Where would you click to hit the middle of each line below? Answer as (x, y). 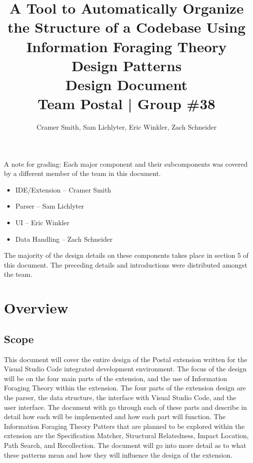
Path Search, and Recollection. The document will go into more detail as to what (125, 445)
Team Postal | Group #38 (126, 104)
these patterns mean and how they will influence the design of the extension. (118, 454)
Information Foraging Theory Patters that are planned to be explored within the (124, 426)
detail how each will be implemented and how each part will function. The (115, 416)
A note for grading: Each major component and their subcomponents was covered (126, 164)
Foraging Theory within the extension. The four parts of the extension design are (125, 388)
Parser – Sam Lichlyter (50, 206)
